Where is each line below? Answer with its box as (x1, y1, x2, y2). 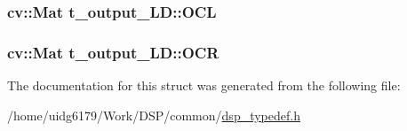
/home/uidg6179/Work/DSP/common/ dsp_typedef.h (7, 105, 300, 124)
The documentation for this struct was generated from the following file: (7, 76, 401, 95)
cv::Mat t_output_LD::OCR (7, 41, 219, 63)
